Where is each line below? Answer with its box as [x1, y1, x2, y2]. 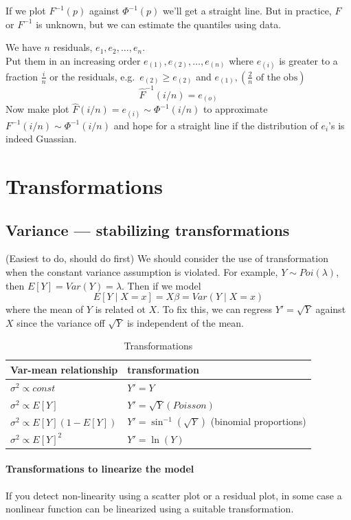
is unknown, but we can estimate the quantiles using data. [36, 17, 282, 31]
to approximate [203, 102, 268, 116]
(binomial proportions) [210, 414, 306, 429]
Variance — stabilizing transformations [5, 219, 290, 240]
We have [5, 40, 41, 54]
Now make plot [5, 102, 69, 116]
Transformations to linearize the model [5, 462, 194, 476]
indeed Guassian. [5, 131, 77, 146]
